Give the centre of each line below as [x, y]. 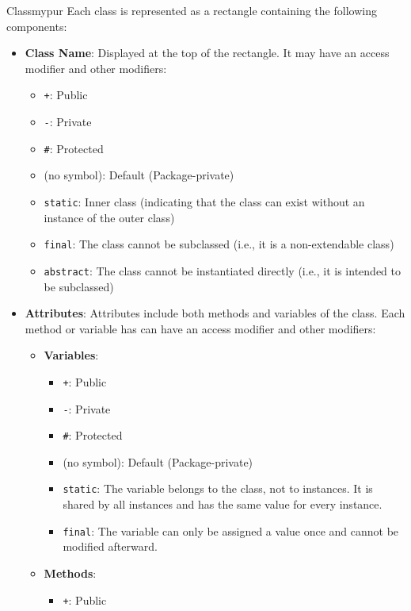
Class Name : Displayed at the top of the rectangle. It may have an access [207, 53]
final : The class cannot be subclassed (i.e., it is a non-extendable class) [219, 244]
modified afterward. [110, 546]
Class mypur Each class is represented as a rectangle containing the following [192, 10]
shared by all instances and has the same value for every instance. [223, 504]
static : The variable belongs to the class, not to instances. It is [218, 488]
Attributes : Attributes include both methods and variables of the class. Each [215, 313]
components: [37, 26]
